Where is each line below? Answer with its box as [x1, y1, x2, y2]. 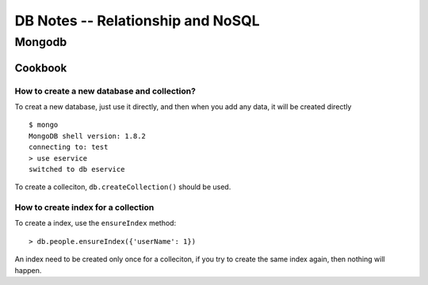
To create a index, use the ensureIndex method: [14, 218, 177, 228]
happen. [14, 265, 42, 275]
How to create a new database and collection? [14, 85, 196, 97]
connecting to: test [29, 142, 109, 152]
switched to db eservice [29, 165, 125, 173]
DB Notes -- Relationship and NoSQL [14, 12, 261, 29]
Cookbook [14, 61, 67, 74]
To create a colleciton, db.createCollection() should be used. [14, 182, 231, 192]
